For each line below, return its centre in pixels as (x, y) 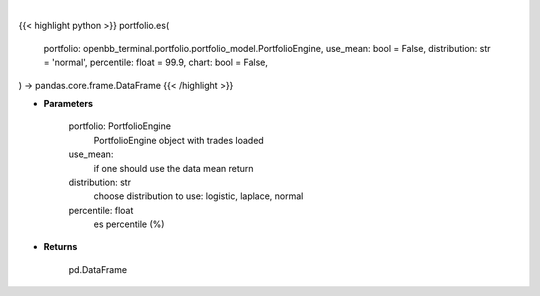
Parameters (68, 103)
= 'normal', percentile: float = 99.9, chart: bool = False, (156, 62)
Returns (60, 247)
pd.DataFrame (98, 269)
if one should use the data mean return (173, 168)
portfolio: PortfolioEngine (120, 126)
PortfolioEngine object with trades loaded (178, 140)
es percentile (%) (129, 224)
